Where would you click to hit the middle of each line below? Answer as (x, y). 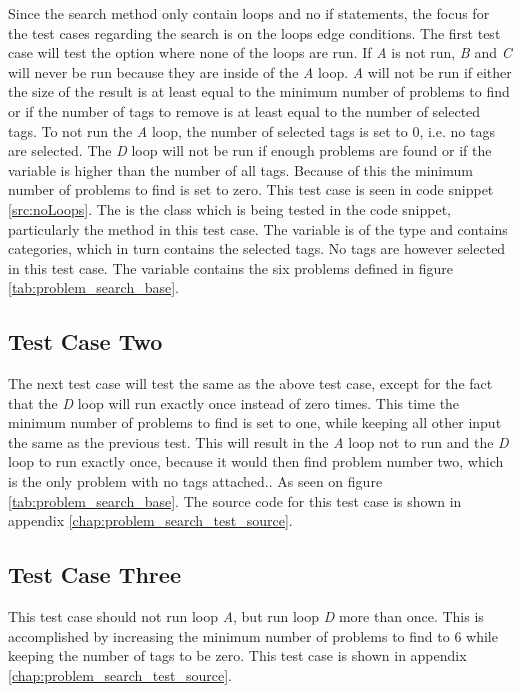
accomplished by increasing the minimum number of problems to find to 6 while (253, 635)
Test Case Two (85, 341)
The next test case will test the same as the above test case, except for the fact (250, 383)
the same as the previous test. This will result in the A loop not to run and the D (258, 441)
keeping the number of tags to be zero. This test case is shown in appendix (237, 655)
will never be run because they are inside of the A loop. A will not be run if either (260, 71)
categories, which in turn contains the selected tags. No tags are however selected (257, 248)
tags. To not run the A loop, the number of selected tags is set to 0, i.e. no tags (251, 130)
